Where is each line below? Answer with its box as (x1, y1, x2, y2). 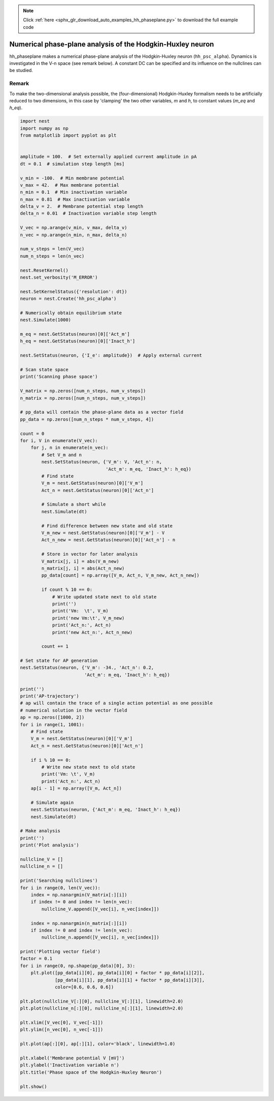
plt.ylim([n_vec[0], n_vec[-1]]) (20, 1027, 104, 1033)
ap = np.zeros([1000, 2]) (20, 715, 85, 720)
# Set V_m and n (41, 452, 82, 457)
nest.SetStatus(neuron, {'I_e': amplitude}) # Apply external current (20, 352, 202, 359)
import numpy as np (20, 125, 68, 131)
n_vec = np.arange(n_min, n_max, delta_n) (20, 232, 127, 238)
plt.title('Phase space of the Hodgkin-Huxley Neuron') (20, 1069, 162, 1075)
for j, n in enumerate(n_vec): (30, 445, 109, 451)
